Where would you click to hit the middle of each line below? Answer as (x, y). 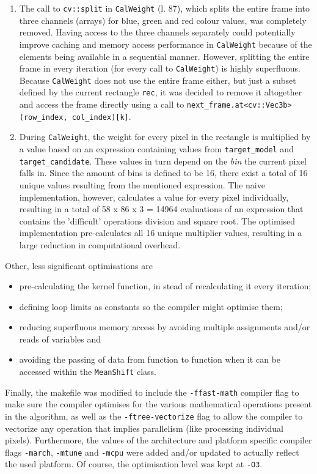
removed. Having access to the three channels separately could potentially (157, 32)
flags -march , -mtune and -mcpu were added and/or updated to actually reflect (152, 452)
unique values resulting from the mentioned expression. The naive (142, 184)
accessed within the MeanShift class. (88, 372)
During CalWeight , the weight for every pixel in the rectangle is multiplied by (165, 137)
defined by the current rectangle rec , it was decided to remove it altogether (161, 92)
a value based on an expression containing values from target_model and (156, 149)
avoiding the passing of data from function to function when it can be (150, 359)
